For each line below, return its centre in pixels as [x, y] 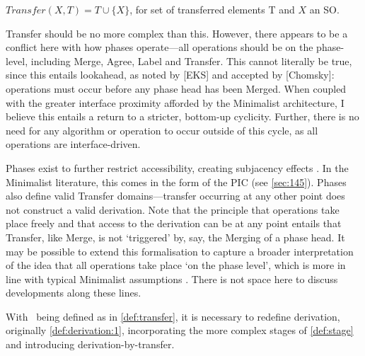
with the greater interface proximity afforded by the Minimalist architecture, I [175, 102]
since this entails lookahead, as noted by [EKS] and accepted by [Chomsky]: [170, 75]
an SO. [324, 9]
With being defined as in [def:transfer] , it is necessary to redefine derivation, [173, 316]
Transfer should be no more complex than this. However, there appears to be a [177, 33]
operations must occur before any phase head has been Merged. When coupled [176, 88]
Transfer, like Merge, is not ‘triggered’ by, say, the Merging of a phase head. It [175, 237]
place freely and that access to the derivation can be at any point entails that [174, 223]
